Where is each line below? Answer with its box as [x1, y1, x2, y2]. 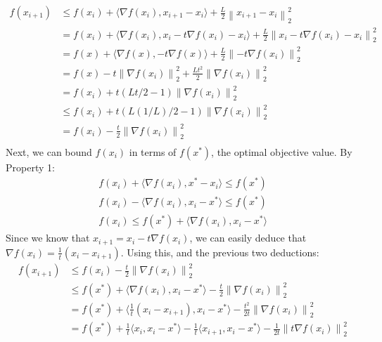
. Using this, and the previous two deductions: [120, 244, 319, 259]
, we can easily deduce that [189, 230, 307, 245]
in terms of [129, 144, 177, 159]
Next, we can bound [6, 144, 92, 159]
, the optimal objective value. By [211, 144, 352, 159]
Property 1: [6, 159, 55, 174]
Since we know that [6, 230, 90, 245]
